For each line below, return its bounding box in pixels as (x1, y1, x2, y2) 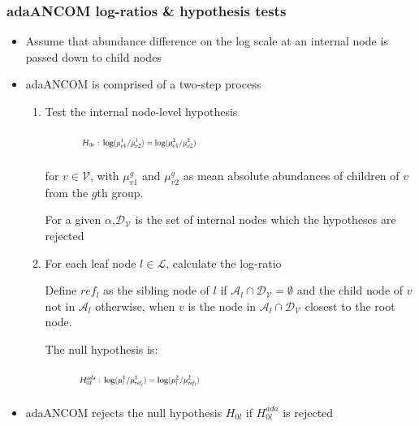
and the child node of (296, 282, 404, 299)
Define (45, 282, 77, 299)
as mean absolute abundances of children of (183, 167, 400, 184)
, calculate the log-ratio (166, 254, 282, 271)
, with (89, 167, 119, 184)
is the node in (188, 297, 257, 314)
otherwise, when (95, 297, 175, 314)
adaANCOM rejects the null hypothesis (25, 403, 222, 420)
